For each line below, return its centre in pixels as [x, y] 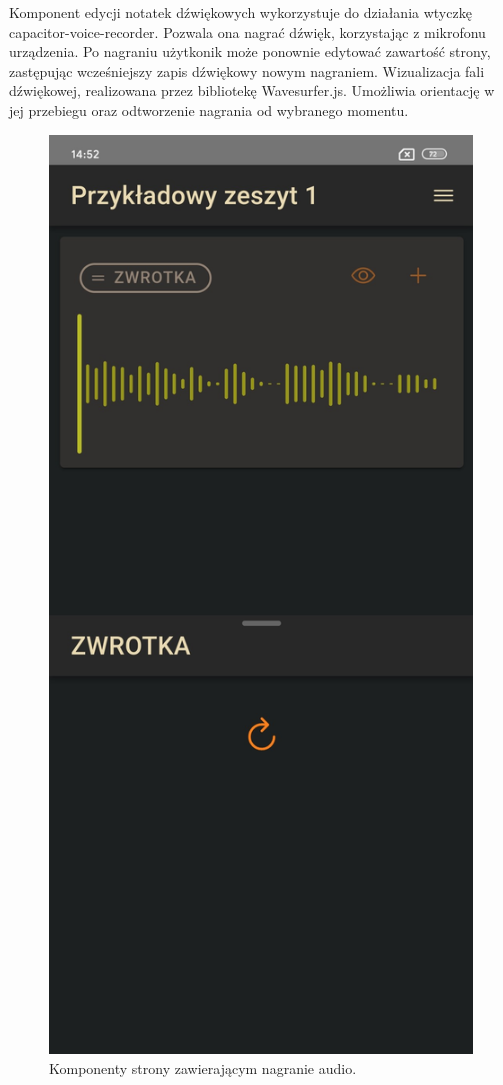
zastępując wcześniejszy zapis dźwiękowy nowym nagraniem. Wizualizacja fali [247, 70]
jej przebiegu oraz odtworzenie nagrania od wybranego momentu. [209, 109]
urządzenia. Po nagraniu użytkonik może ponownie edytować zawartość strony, [250, 51]
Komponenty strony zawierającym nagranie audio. [203, 1068]
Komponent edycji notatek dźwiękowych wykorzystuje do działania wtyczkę [240, 12]
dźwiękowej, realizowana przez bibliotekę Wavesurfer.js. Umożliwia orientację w [252, 90]
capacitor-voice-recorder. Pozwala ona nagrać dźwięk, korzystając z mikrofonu [247, 31]
